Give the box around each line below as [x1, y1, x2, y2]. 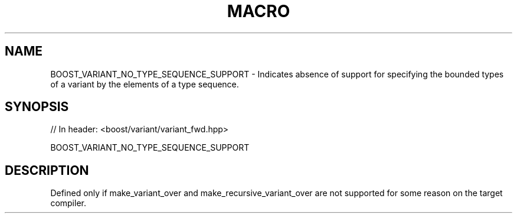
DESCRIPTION [5, 162, 89, 178]
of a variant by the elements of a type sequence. [50, 79, 239, 89]
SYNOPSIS [5, 99, 69, 115]
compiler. [50, 198, 86, 209]
